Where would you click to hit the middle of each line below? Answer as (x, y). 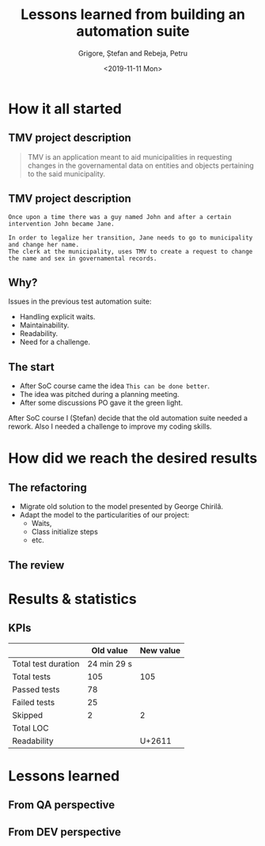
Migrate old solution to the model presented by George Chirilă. (121, 507)
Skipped (28, 715)
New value (160, 650)
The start (31, 366)
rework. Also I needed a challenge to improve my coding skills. (110, 427)
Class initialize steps (65, 532)
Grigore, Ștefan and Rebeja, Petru (133, 53)
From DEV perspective (64, 832)
